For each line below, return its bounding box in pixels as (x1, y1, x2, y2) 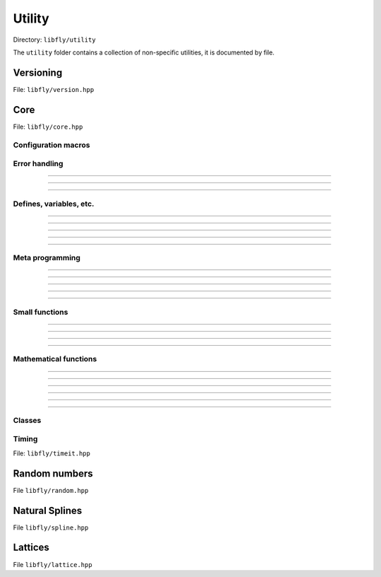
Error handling (13, 159, 64, 169)
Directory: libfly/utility (13, 35, 96, 44)
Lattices (13, 542, 49, 554)
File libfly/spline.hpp (13, 523, 89, 532)
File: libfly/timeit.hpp (13, 449, 91, 457)
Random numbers (13, 467, 93, 479)
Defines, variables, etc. (13, 199, 95, 209)
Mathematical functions (13, 354, 97, 364)
